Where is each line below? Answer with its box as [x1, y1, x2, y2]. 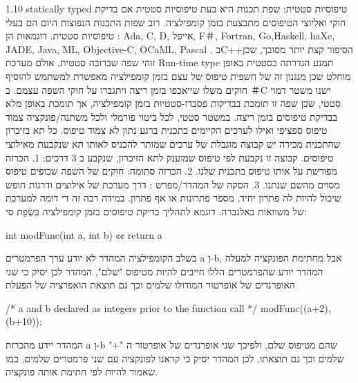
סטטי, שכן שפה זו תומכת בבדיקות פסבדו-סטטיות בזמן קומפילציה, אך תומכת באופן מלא [6, 96, 341, 110]
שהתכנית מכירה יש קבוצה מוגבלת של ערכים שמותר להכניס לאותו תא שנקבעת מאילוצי [6, 136, 341, 150]
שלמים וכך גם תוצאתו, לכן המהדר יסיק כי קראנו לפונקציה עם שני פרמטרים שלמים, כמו [6, 351, 344, 365]
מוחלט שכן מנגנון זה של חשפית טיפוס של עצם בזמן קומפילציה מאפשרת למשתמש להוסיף [6, 68, 351, 83]
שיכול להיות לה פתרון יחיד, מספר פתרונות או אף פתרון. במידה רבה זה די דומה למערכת [6, 190, 341, 205]
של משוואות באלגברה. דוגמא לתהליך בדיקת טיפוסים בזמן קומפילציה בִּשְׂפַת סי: [6, 204, 307, 218]
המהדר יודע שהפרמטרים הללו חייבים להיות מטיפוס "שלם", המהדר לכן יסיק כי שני [6, 264, 323, 278]
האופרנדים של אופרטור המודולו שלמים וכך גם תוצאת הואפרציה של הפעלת [6, 277, 295, 292]
